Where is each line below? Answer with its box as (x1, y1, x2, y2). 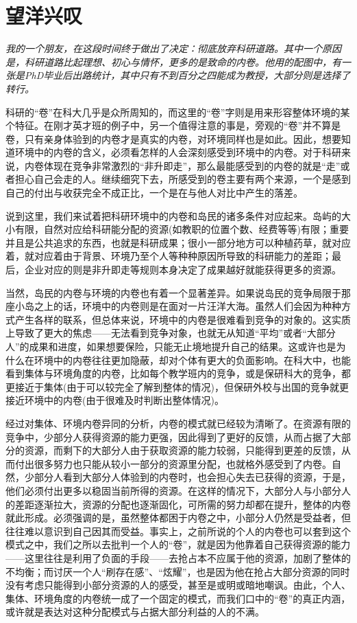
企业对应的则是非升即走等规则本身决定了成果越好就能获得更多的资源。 (24, 262, 341, 277)
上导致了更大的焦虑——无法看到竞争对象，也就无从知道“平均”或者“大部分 (5, 326, 336, 340)
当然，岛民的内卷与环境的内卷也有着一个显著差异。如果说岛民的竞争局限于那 (5, 285, 351, 299)
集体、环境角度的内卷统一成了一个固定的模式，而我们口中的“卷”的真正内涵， (5, 591, 351, 605)
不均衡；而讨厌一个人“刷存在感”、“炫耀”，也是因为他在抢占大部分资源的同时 (5, 564, 350, 578)
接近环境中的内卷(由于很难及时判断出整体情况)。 (5, 393, 224, 407)
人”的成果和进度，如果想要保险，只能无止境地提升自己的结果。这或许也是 (5, 339, 336, 353)
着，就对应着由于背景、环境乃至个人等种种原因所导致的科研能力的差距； (5, 249, 332, 263)
